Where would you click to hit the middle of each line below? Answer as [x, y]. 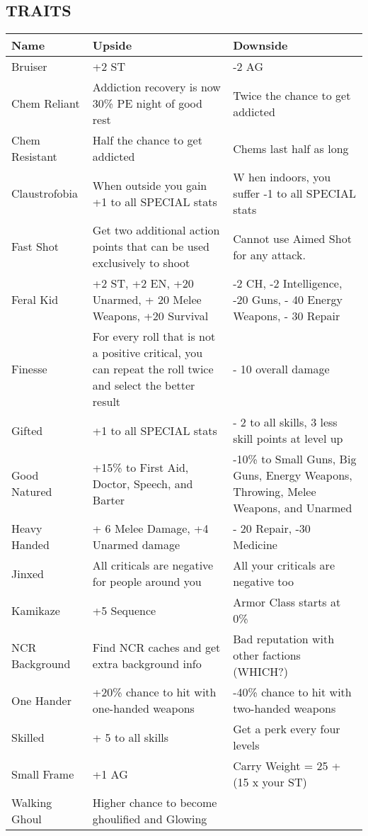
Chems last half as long [291, 148]
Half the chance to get [147, 140]
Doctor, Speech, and [143, 483]
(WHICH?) [260, 672]
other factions [267, 655]
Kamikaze [36, 610]
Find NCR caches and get [156, 647]
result [107, 402]
